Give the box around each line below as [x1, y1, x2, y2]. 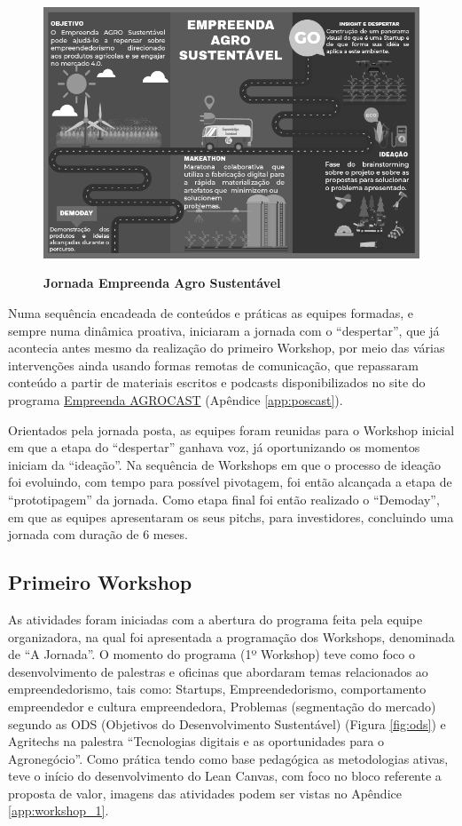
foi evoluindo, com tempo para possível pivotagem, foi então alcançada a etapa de [8, 473, 452, 491]
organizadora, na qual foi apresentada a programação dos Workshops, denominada [8, 627, 455, 646]
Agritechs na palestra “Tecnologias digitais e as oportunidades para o [8, 732, 385, 751]
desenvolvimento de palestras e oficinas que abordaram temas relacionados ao [8, 662, 428, 680]
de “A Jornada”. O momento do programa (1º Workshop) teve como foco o [8, 645, 415, 663]
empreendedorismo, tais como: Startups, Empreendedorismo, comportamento [8, 679, 427, 698]
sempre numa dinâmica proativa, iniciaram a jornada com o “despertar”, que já [8, 321, 440, 339]
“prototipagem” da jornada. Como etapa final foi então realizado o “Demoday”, [8, 489, 440, 508]
